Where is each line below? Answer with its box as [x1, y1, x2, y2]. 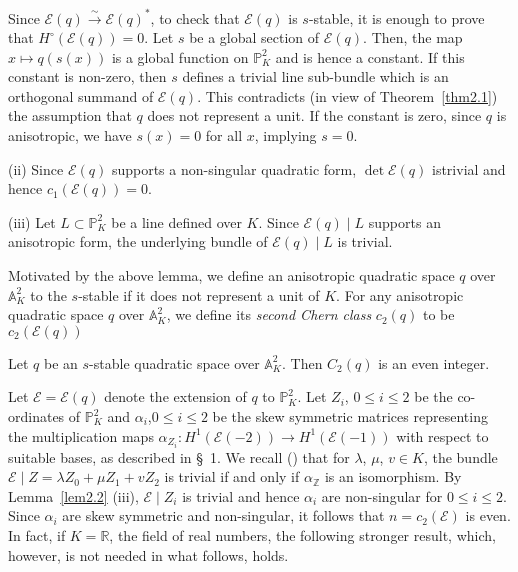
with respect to [396, 425, 489, 446]
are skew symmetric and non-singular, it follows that [62, 505, 385, 526]
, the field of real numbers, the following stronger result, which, [109, 525, 496, 546]
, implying [254, 125, 317, 146]
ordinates [8, 406, 65, 426]
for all [205, 125, 243, 146]
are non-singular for [321, 485, 443, 506]
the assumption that [8, 105, 132, 126]
